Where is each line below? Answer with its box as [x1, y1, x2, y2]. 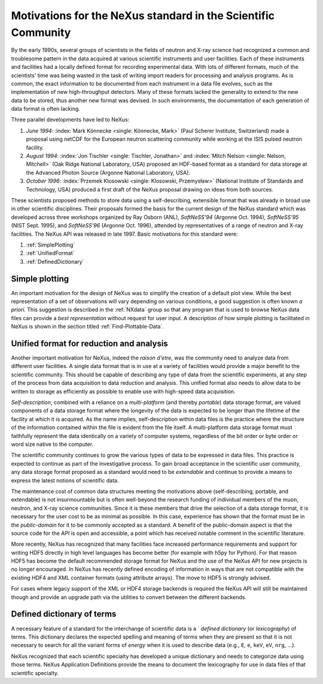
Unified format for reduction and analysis [11, 339, 169, 348]
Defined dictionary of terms [11, 609, 117, 619]
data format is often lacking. [11, 105, 81, 113]
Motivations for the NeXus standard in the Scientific [11, 9, 275, 22]
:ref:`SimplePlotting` [26, 241, 75, 248]
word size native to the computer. [11, 440, 94, 448]
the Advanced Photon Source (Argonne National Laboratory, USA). [26, 169, 191, 176]
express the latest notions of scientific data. [11, 476, 119, 484]
